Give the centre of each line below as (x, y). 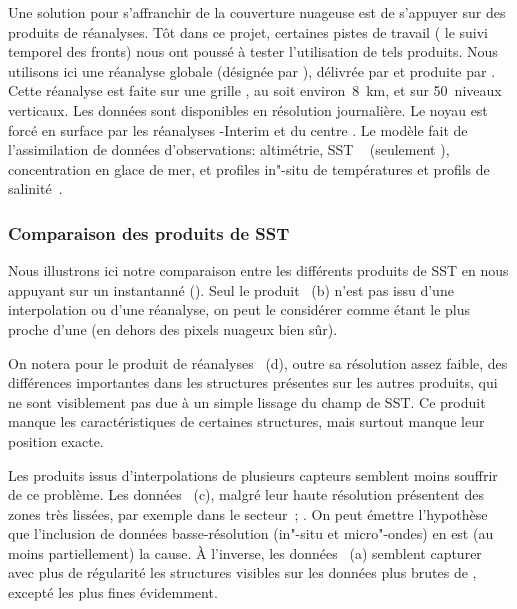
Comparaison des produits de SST (149, 232)
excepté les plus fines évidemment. (113, 592)
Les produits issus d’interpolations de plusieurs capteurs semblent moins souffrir (253, 474)
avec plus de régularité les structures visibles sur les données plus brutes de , (242, 572)
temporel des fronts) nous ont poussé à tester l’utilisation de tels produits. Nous (253, 51)
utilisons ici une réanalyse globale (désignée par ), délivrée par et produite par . (252, 70)
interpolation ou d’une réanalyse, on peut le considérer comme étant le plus (239, 309)
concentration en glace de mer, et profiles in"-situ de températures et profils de (249, 168)
